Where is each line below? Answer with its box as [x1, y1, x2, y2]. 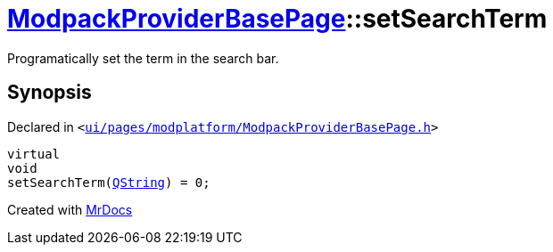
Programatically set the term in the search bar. [7, 50, 279, 66]
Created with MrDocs [7, 201, 133, 217]
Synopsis [7, 81, 92, 104]
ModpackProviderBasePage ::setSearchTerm [7, 4, 548, 34]
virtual [7, 146, 61, 161]
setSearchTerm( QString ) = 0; [7, 175, 210, 190]
